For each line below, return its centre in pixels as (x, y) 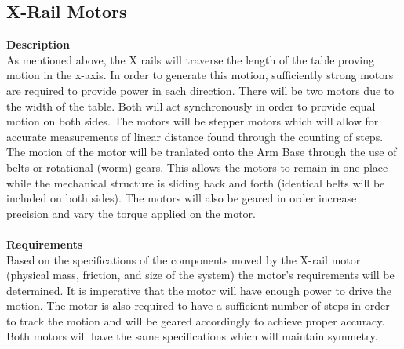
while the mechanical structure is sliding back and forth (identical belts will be (196, 182)
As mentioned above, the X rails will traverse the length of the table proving (190, 59)
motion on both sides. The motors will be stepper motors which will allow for (193, 121)
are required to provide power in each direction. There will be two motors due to (200, 90)
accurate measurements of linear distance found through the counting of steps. (195, 136)
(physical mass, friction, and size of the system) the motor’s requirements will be (200, 275)
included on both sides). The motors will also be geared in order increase (182, 198)
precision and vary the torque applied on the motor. (131, 213)
